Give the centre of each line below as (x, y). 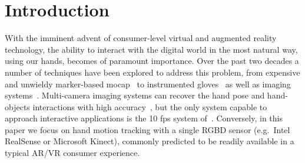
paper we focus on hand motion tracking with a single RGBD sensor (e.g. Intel (147, 129)
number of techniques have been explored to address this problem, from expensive (152, 72)
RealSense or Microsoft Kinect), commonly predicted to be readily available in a (150, 141)
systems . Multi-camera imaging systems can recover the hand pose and (135, 95)
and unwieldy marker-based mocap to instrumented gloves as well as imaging (148, 84)
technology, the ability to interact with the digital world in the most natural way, (151, 49)
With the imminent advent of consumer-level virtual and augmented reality (141, 38)
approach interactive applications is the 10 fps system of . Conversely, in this (144, 118)
